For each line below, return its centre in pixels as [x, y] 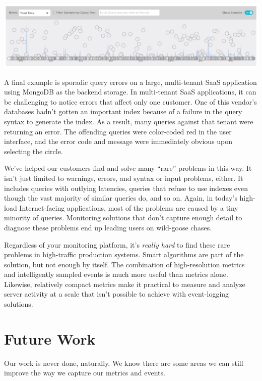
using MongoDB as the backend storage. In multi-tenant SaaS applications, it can [130, 92]
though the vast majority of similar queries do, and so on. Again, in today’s [121, 198]
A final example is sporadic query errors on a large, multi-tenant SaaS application [130, 82]
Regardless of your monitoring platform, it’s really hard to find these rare [117, 244]
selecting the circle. [34, 151]
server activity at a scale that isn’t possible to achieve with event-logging [117, 294]
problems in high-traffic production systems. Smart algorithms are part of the [124, 254]
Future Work [50, 338]
